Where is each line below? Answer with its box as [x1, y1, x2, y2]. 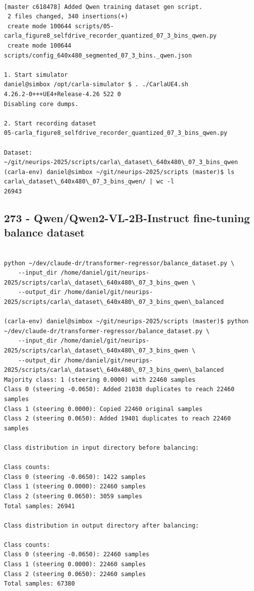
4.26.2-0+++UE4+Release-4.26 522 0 [4, 90, 121, 98]
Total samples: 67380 [4, 580, 75, 588]
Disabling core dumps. [4, 100, 79, 108]
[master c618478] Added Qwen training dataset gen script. [4, 3, 203, 10]
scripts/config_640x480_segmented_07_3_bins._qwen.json [4, 52, 192, 59]
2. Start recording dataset [4, 119, 97, 127]
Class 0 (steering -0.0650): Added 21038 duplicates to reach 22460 [4, 386, 235, 393]
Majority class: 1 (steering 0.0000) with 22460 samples [4, 376, 196, 383]
